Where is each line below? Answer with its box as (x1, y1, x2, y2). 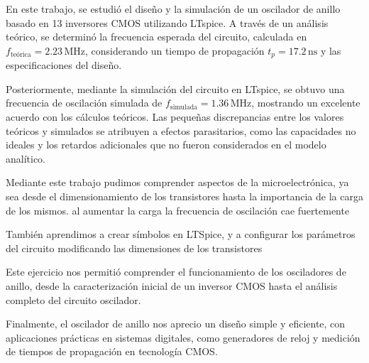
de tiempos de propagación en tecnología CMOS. (6, 344, 218, 359)
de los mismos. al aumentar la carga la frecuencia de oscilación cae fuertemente (6, 202, 350, 217)
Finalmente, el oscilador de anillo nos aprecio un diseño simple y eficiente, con (6, 316, 346, 331)
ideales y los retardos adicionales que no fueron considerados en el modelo (6, 137, 326, 152)
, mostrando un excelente (251, 95, 360, 110)
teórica (10, 51, 31, 59)
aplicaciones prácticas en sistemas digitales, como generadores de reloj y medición (6, 330, 360, 345)
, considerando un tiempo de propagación (84, 43, 265, 58)
